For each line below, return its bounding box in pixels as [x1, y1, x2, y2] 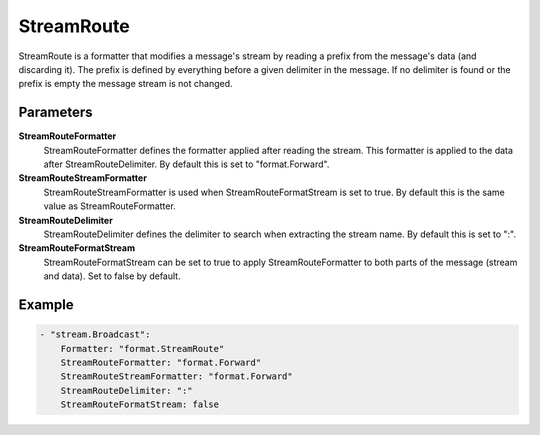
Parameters [18, 104, 93, 121]
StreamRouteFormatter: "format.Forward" [60, 356, 262, 368]
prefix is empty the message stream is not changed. [18, 78, 234, 90]
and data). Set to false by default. [43, 270, 181, 282]
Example [18, 296, 74, 313]
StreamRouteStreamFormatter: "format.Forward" [60, 371, 294, 382]
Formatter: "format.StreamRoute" [60, 343, 225, 354]
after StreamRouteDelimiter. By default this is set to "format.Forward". [43, 158, 330, 170]
